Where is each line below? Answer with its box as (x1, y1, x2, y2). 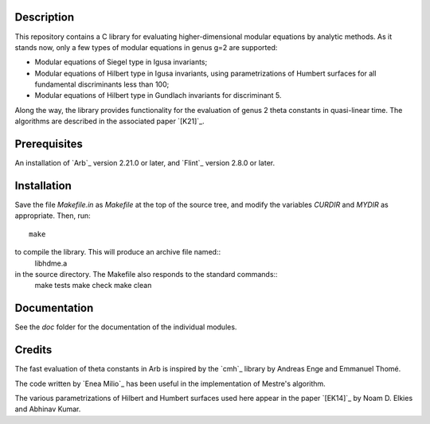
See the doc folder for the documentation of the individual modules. (14, 322, 237, 332)
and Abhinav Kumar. (14, 404, 81, 414)
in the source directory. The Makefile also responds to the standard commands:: (14, 270, 278, 279)
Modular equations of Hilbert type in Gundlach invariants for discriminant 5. (34, 91, 282, 100)
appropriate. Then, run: (14, 211, 91, 220)
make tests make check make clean (34, 281, 152, 290)
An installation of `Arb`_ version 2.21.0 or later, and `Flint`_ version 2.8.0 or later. (14, 158, 275, 168)
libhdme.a (34, 259, 68, 268)
